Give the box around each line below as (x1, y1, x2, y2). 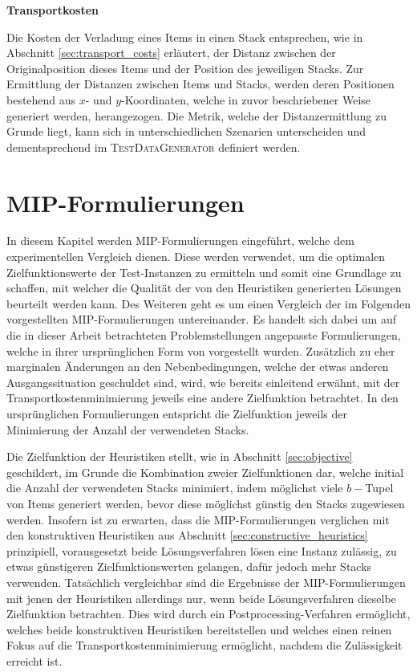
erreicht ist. (6, 652, 63, 669)
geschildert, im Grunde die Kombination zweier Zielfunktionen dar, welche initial (6, 463, 404, 480)
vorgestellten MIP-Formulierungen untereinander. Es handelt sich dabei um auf (6, 311, 397, 328)
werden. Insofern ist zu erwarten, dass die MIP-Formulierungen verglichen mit (6, 511, 390, 527)
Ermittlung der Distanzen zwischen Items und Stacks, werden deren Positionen (6, 75, 395, 92)
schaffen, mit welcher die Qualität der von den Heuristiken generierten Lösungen (6, 279, 402, 296)
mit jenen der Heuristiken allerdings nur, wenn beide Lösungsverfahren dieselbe (6, 589, 396, 606)
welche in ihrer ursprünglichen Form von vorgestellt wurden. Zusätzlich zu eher (6, 342, 395, 359)
